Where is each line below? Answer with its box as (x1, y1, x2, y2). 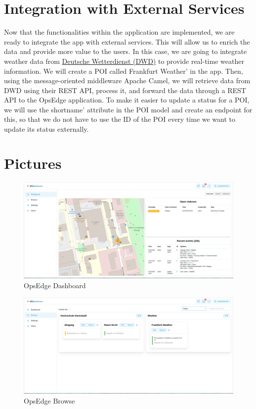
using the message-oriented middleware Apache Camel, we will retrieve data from (4, 75, 251, 86)
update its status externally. (4, 124, 89, 134)
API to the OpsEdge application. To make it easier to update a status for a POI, (4, 95, 250, 105)
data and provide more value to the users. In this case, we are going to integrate (4, 46, 247, 56)
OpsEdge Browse (24, 395, 75, 406)
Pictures (4, 153, 62, 173)
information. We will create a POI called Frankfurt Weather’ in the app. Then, (4, 65, 243, 76)
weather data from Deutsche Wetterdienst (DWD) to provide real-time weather (4, 55, 244, 66)
